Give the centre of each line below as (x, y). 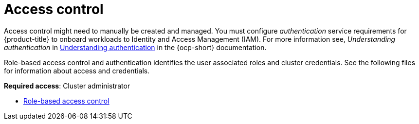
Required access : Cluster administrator (67, 86)
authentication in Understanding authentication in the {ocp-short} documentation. (135, 47)
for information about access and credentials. (77, 71)
